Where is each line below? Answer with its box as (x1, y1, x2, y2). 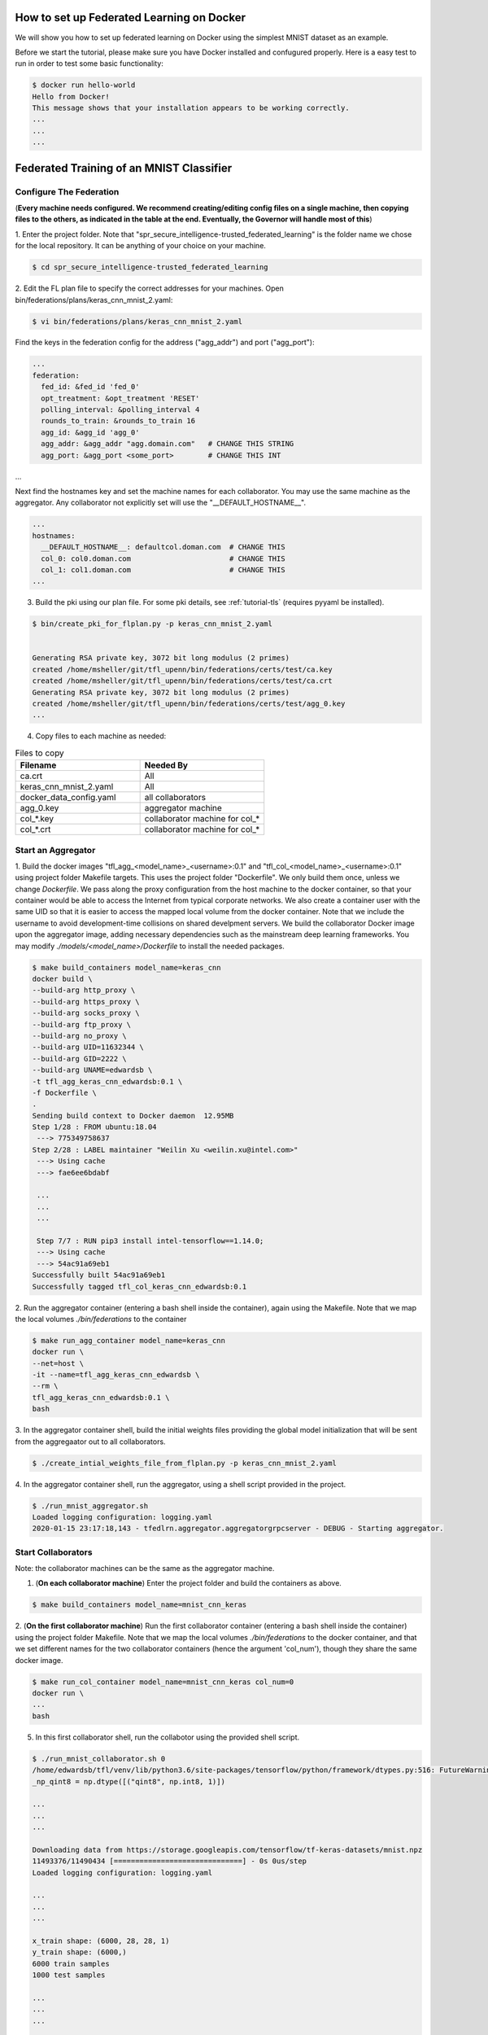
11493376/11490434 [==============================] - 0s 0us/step (32, 1857, 307, 1866)
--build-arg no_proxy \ (32, 1031, 128, 1040)
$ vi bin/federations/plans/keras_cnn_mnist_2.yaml (32, 317, 243, 326)
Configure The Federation (15, 186, 120, 197)
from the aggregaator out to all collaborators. (15, 1437, 166, 1446)
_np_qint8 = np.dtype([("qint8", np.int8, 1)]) (32, 1777, 225, 1786)
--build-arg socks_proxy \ (32, 1009, 140, 1017)
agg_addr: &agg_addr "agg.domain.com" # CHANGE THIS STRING (41, 440, 294, 449)
